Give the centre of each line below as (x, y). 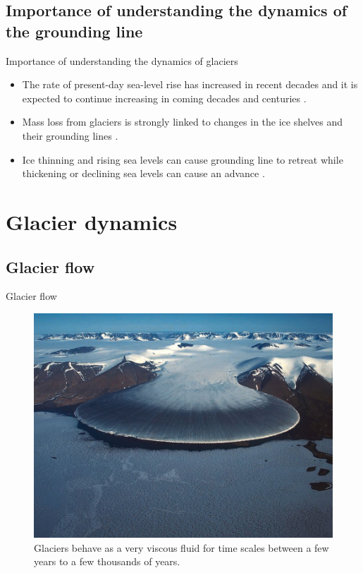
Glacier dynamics (92, 221)
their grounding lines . (70, 135)
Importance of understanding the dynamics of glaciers (122, 60)
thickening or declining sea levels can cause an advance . (143, 173)
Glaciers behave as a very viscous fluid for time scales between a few (181, 547)
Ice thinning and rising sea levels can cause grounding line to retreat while (183, 159)
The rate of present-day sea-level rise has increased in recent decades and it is (190, 84)
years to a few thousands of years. (107, 561)
